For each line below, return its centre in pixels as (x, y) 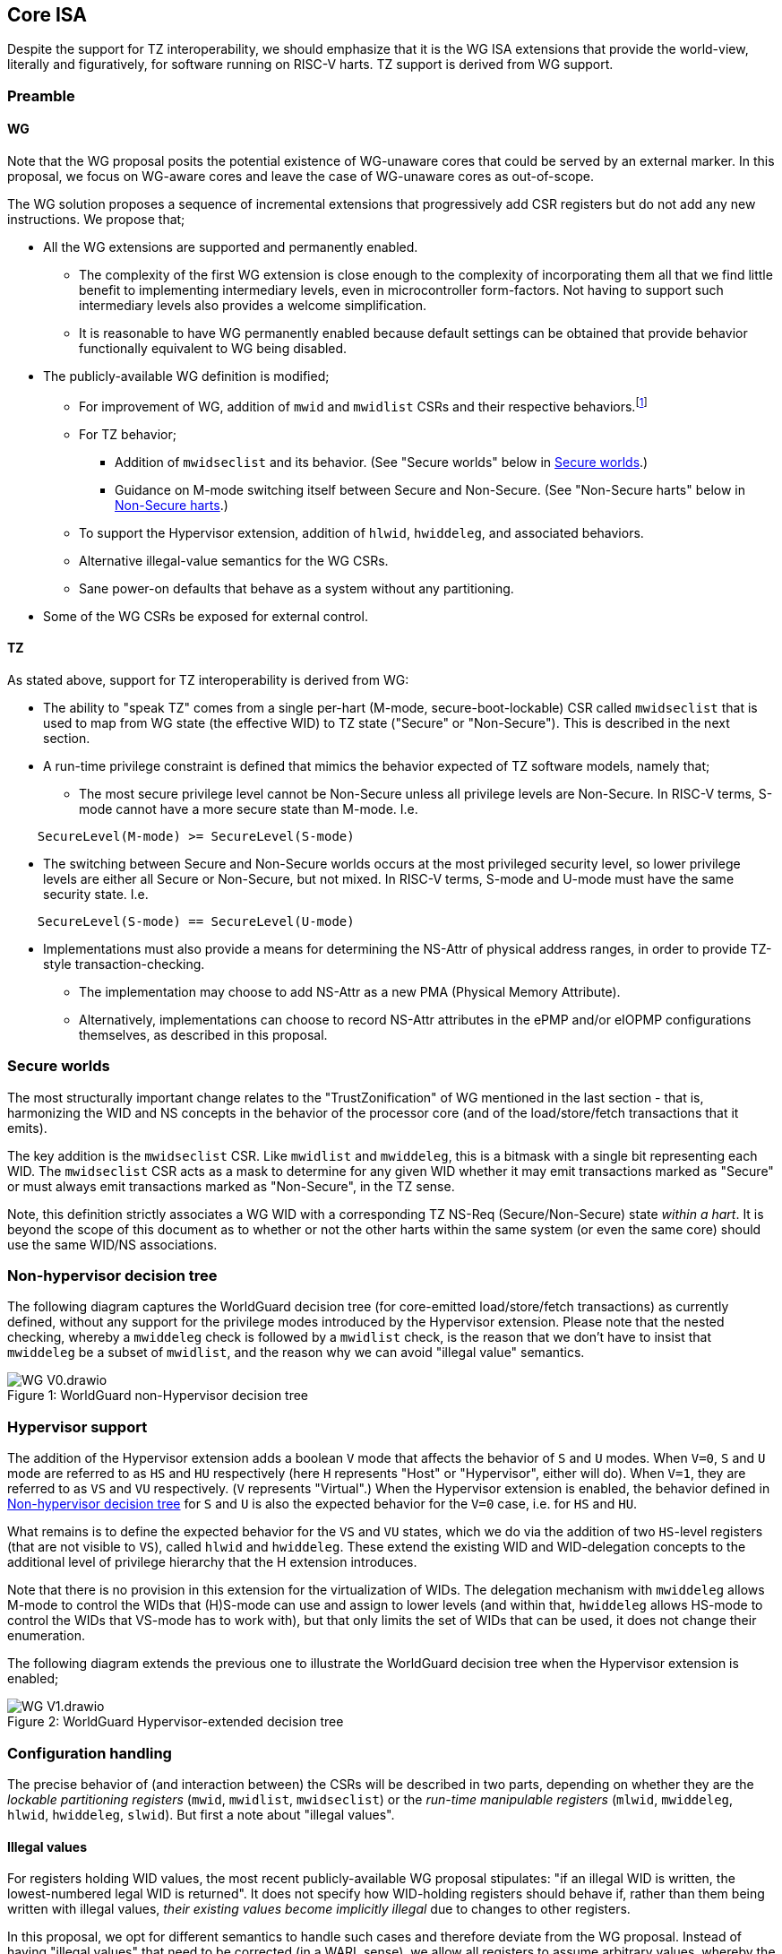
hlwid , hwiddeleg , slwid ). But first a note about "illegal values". (201, 1814)
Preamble (41, 95)
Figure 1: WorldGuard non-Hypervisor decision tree (158, 1396)
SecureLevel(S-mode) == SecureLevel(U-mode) (196, 921)
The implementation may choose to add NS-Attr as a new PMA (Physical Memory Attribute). (350, 991)
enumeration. (46, 1636)
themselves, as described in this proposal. (203, 1034)
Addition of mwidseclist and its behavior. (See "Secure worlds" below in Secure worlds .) (382, 462)
